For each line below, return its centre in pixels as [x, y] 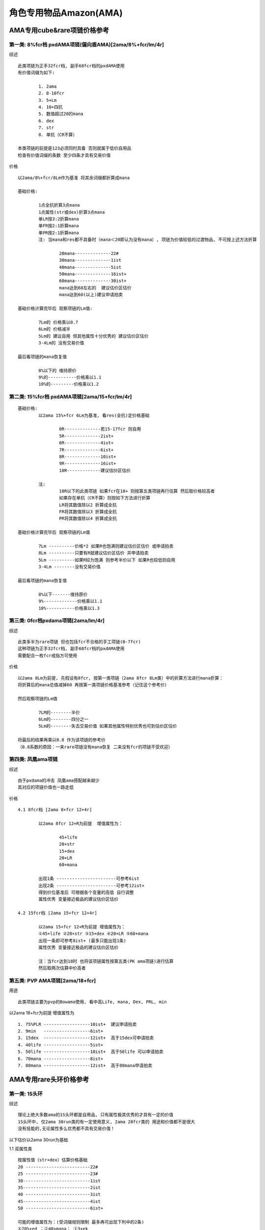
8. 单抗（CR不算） [58, 135]
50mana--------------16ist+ [93, 274]
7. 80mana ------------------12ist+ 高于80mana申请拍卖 [85, 1065]
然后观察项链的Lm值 [38, 698]
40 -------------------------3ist [59, 1195]
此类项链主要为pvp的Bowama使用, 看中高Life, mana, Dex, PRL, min [92, 1002]
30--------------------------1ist [59, 1181]
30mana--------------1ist [90, 260]
